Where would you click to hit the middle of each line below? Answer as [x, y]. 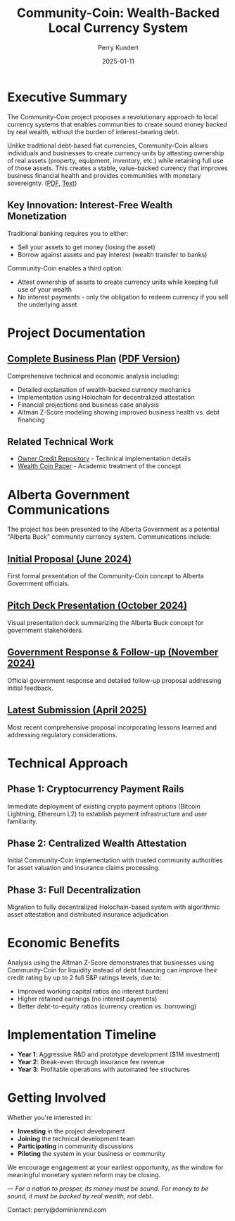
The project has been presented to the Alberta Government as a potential [113, 529]
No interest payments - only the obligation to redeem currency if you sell [123, 297]
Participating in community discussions [75, 1146]
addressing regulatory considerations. [62, 734]
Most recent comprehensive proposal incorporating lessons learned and [112, 727]
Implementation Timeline [82, 1035]
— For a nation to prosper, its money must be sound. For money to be [108, 1189]
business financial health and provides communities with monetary [104, 175]
